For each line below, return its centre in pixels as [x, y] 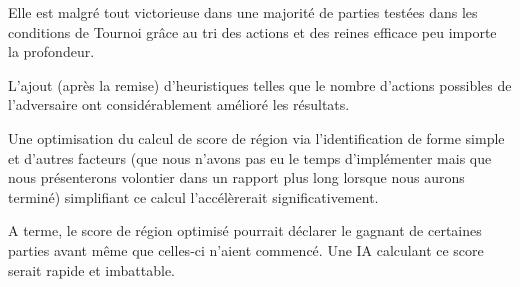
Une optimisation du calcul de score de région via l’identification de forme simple [256, 137]
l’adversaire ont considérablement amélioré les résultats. [179, 104]
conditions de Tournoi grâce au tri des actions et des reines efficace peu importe [252, 31]
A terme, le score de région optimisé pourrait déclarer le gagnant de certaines [245, 230]
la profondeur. [51, 51]
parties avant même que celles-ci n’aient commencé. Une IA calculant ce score [246, 249]
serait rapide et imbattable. [91, 269]
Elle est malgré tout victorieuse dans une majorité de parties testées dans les [243, 12]
